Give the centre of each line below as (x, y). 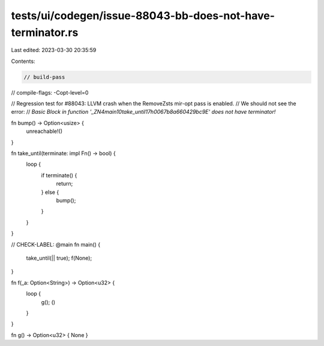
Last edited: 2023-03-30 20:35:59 (54, 50)
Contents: (23, 61)
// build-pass (44, 77)
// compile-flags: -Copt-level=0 (50, 92)
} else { (50, 192)
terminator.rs (45, 32)
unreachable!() (44, 131)
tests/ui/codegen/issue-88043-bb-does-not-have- (143, 16)
